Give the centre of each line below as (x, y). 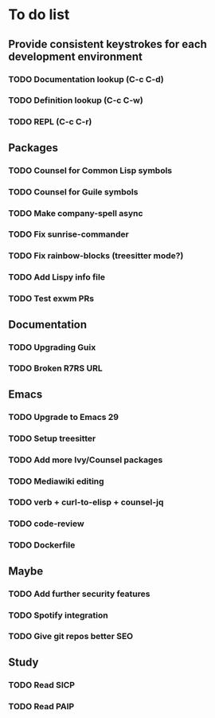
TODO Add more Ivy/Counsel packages (86, 460)
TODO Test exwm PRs (51, 299)
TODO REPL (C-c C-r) (50, 122)
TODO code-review (47, 524)
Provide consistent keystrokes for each (107, 44)
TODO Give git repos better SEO (71, 637)
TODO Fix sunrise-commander (68, 234)
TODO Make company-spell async (76, 213)
